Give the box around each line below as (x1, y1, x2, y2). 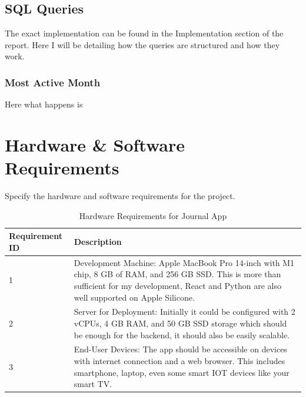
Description (74, 235, 122, 248)
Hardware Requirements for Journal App (79, 209, 227, 221)
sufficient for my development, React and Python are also (74, 279, 281, 291)
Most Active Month (5, 75, 101, 89)
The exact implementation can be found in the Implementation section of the (5, 27, 284, 39)
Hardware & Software (5, 132, 185, 156)
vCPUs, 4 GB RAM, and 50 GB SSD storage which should (74, 317, 287, 329)
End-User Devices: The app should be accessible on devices (74, 343, 287, 355)
